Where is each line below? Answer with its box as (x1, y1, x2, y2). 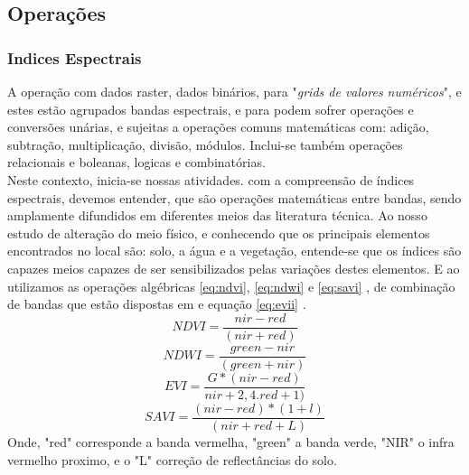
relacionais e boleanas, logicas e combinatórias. (7, 153, 266, 172)
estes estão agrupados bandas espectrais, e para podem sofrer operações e (7, 99, 414, 118)
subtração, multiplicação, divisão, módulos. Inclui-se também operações (7, 135, 403, 154)
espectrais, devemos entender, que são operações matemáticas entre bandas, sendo (7, 188, 462, 207)
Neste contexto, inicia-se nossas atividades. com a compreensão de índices (7, 170, 415, 189)
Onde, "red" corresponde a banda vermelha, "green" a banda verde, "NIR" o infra (7, 432, 455, 451)
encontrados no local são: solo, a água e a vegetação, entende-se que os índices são (7, 241, 462, 260)
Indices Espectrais (7, 46, 142, 69)
